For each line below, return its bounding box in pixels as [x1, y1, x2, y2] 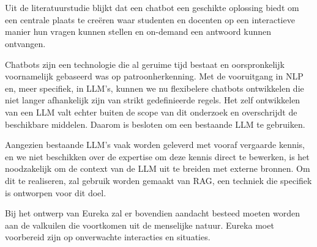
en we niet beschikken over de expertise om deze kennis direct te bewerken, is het [5, 150, 310, 163]
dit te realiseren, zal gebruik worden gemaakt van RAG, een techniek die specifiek [5, 174, 312, 186]
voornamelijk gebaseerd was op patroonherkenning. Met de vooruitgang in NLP [5, 70, 304, 83]
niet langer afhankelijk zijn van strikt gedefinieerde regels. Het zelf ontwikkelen [5, 94, 300, 106]
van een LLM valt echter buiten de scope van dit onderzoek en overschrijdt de [5, 105, 297, 118]
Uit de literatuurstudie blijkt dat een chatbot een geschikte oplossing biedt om [5, 1, 299, 14]
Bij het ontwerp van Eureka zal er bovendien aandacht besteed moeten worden [5, 207, 300, 219]
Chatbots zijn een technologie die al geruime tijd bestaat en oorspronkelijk [5, 57, 285, 70]
